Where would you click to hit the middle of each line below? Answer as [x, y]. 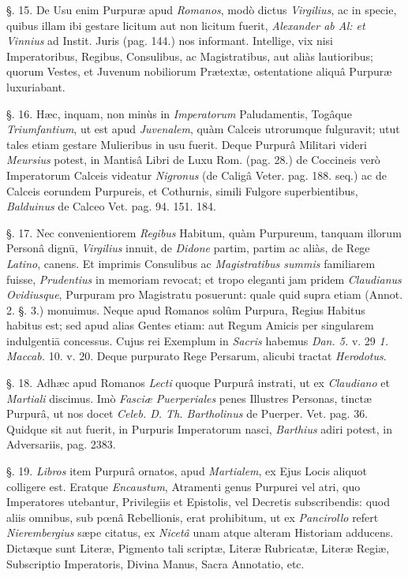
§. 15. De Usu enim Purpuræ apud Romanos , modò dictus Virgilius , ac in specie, [202, 9]
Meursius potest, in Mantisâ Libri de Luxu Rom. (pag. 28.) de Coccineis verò [193, 160]
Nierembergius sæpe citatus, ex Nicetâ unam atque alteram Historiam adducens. [200, 532]
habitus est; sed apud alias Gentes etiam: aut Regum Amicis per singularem [190, 325]
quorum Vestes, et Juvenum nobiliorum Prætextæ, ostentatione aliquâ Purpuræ [199, 71]
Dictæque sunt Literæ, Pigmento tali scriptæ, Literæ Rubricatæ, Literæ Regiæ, [198, 548]
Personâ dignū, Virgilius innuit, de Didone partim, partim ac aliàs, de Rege [188, 248]
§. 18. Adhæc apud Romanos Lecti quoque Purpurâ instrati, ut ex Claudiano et [198, 383]
